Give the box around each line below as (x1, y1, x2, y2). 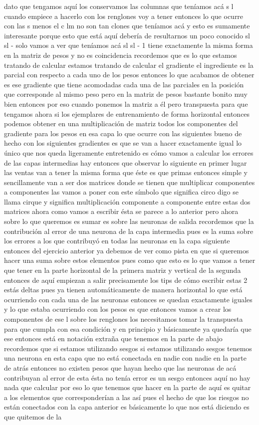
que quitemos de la (4, 411, 62, 422)
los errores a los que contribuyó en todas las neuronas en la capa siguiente (4, 235, 230, 246)
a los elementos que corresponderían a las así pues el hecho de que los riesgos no (4, 392, 249, 402)
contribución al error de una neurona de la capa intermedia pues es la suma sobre (4, 225, 254, 236)
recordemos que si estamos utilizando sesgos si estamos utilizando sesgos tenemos (4, 343, 252, 353)
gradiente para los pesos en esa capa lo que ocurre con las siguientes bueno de (4, 128, 242, 138)
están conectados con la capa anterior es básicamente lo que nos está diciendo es (4, 402, 250, 412)
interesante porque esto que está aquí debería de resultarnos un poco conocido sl (4, 30, 250, 40)
